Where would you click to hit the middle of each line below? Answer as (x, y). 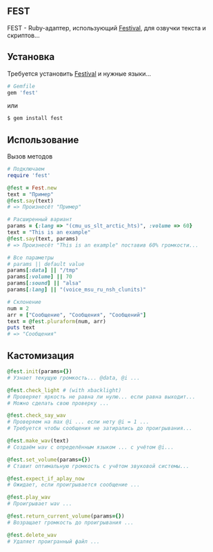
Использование (43, 140)
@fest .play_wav (29, 498)
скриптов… (23, 35)
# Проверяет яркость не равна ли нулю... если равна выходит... (101, 397)
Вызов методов (30, 156)
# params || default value (46, 264)
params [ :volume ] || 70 (40, 277)
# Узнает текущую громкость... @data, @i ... (73, 378)
